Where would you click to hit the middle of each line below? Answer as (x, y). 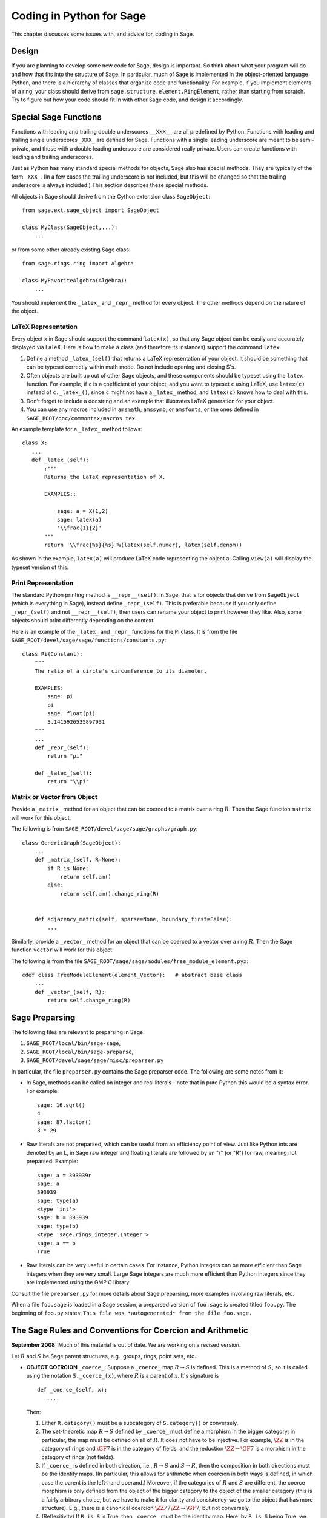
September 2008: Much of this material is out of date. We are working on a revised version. (126, 1345)
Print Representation (42, 583)
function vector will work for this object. (63, 950)
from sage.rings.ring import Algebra (78, 263)
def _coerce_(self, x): (72, 1390)
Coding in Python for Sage (79, 16)
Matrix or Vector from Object (54, 797)
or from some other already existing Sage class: (71, 250)
